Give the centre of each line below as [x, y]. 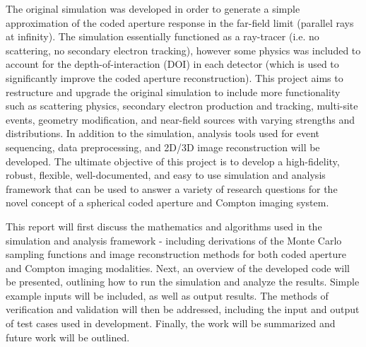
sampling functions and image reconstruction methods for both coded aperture [176, 254]
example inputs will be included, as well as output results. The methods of [167, 295]
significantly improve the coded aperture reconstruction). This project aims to [175, 77]
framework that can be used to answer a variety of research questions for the [172, 188]
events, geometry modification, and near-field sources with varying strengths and [181, 119]
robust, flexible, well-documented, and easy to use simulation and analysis [166, 175]
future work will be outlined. [68, 337]
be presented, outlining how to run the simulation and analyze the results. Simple [183, 282]
